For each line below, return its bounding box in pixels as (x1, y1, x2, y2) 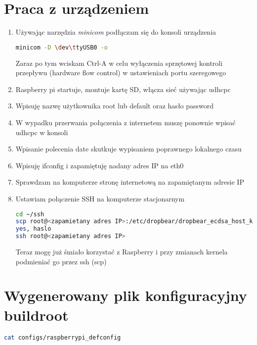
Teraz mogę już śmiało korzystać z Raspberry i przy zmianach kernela (15, 246, 228, 257)
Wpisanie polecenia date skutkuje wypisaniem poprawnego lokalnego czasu (15, 144, 242, 154)
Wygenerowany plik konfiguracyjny (4, 285, 247, 305)
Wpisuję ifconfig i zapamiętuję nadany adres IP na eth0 (15, 160, 184, 170)
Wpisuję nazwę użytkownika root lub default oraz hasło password (15, 100, 214, 111)
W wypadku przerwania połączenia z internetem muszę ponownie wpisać (15, 117, 236, 127)
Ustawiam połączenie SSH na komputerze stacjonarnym (15, 193, 185, 203)
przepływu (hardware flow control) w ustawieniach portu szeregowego (15, 67, 226, 78)
